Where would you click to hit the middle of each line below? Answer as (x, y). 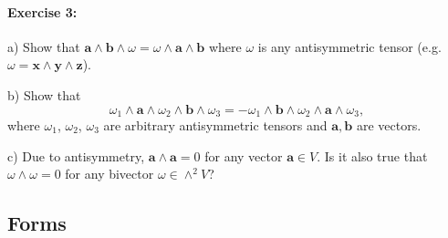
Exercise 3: (42, 11)
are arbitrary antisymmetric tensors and (215, 125)
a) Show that (44, 46)
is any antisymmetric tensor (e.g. (349, 46)
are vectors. (389, 125)
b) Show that (44, 94)
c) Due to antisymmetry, (76, 155)
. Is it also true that (372, 155)
